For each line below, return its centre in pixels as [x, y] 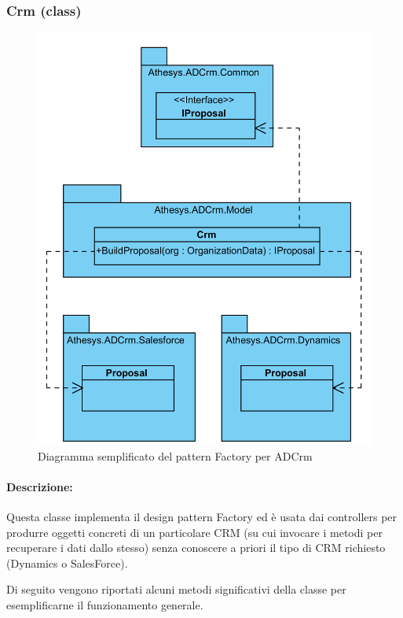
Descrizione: [40, 486]
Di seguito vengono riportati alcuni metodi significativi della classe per [176, 589]
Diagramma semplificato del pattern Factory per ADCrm [175, 455]
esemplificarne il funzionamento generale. [105, 604]
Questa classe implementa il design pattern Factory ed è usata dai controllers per [202, 516]
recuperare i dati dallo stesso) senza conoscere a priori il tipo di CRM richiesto [196, 548]
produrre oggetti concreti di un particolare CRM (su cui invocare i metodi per [194, 532]
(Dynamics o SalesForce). [67, 562]
